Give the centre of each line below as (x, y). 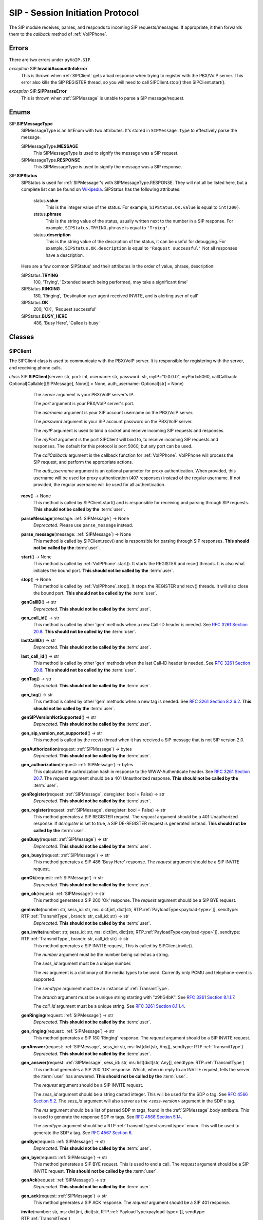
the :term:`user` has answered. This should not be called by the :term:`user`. (111, 1076)
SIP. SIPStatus (23, 176)
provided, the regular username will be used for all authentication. (99, 485)
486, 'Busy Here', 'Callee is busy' (66, 323)
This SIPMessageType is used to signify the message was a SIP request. (106, 153)
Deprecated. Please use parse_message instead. (83, 525)
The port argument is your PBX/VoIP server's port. (84, 404)
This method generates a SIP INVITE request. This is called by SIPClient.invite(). (113, 945)
